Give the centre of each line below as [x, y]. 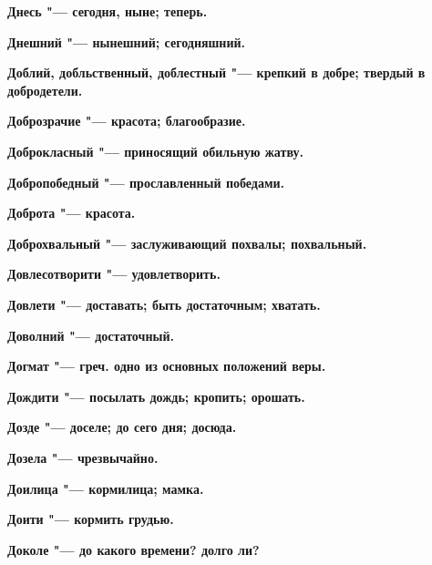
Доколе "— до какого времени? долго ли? [134, 549]
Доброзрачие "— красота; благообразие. [127, 121]
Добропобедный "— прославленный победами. [146, 182]
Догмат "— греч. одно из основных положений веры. [167, 366]
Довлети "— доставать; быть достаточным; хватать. [164, 304]
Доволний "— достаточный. [91, 335]
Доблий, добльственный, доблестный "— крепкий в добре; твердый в [216, 72]
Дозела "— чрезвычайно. [83, 457]
